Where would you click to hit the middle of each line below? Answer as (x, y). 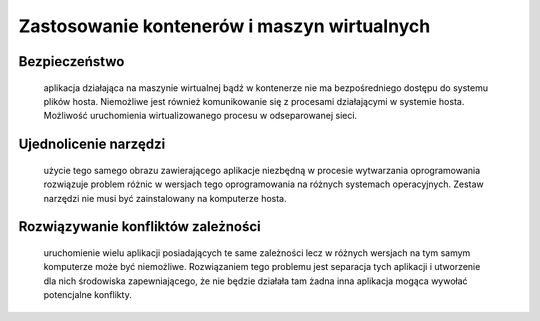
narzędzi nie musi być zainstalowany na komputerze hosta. (165, 198)
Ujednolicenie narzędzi (92, 144)
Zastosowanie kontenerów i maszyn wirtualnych (224, 26)
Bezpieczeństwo (71, 61)
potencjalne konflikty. (87, 295)
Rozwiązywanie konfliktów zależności (139, 226)
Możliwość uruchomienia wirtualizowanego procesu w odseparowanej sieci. (200, 116)
